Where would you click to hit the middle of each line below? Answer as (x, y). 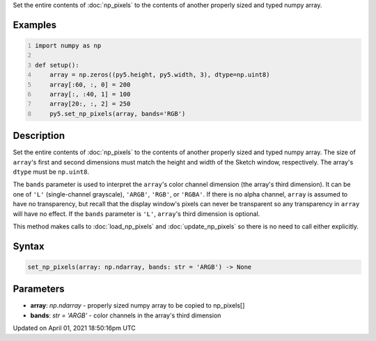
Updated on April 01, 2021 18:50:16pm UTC (74, 328)
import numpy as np (68, 45)
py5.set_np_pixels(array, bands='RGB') (118, 114)
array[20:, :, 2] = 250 (90, 104)
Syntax (29, 246)
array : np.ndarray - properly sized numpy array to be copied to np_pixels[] (138, 306)
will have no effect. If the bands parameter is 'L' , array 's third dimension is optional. (136, 214)
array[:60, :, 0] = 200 (90, 84)
